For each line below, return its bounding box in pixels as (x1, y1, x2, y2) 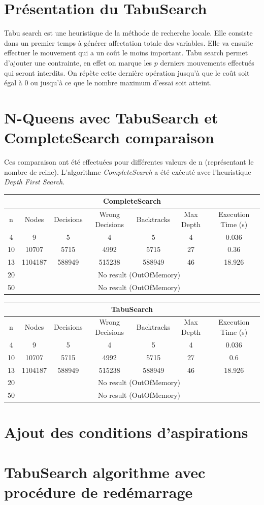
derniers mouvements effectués (160, 57, 254, 68)
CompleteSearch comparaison (4, 127, 214, 148)
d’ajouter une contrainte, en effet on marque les (4, 57, 152, 68)
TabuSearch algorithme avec (4, 461, 206, 482)
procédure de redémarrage (4, 482, 193, 502)
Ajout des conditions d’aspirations (4, 422, 248, 443)
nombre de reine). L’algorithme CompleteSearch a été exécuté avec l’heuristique (4, 166, 251, 177)
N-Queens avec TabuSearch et (4, 107, 218, 128)
